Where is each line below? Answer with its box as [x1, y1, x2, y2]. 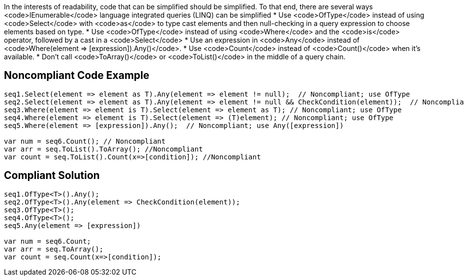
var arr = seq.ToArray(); [4, 245, 104, 253]
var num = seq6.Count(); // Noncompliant [4, 137, 166, 145]
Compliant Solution [4, 169, 100, 182]
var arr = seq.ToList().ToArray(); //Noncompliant [4, 145, 203, 153]
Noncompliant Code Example [4, 69, 149, 82]
